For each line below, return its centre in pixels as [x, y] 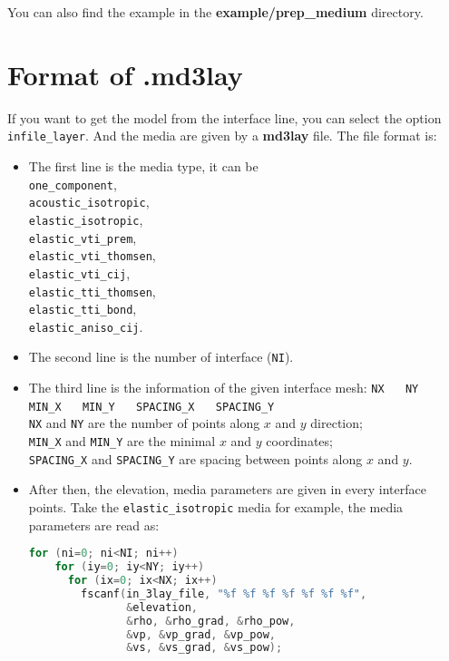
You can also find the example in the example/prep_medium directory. [215, 12]
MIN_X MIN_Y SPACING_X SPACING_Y [151, 407]
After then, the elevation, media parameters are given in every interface [227, 489]
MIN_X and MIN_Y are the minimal [122, 441]
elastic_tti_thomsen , [92, 291]
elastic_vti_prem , [83, 237]
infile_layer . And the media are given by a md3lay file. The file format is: [222, 136]
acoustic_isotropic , [89, 202]
